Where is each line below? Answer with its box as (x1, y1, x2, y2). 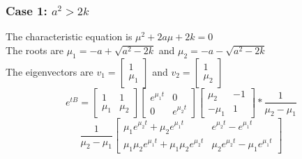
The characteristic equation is (6, 29, 133, 44)
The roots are (6, 42, 63, 57)
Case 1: (6, 1, 47, 19)
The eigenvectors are (6, 64, 93, 78)
